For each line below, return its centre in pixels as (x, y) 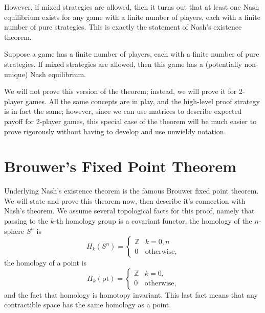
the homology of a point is (46, 263)
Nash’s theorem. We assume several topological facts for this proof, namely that (129, 211)
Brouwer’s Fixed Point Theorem (120, 166)
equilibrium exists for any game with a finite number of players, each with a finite (132, 17)
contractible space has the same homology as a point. (88, 305)
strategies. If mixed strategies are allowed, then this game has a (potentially (123, 64)
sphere (14, 231)
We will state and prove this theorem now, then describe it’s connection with (125, 200)
